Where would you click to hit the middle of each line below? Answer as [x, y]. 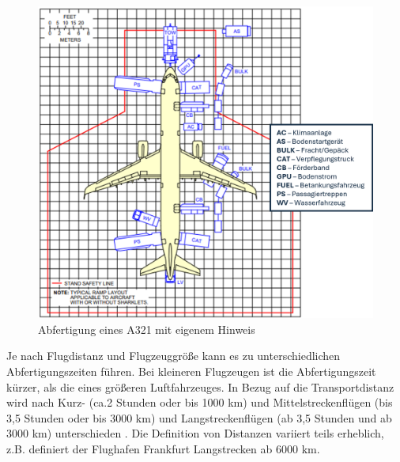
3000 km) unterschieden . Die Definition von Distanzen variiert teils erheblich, [195, 433]
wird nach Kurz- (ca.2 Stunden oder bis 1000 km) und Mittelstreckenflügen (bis [200, 402]
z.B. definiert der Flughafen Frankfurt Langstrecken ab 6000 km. [163, 448]
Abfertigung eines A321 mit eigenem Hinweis [147, 329]
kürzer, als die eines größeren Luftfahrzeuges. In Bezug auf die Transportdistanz [200, 386]
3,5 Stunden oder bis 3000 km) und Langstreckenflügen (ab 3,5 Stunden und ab [199, 417]
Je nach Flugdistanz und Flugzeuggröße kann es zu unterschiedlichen [174, 356]
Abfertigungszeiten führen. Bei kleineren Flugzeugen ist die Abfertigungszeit [191, 371]
